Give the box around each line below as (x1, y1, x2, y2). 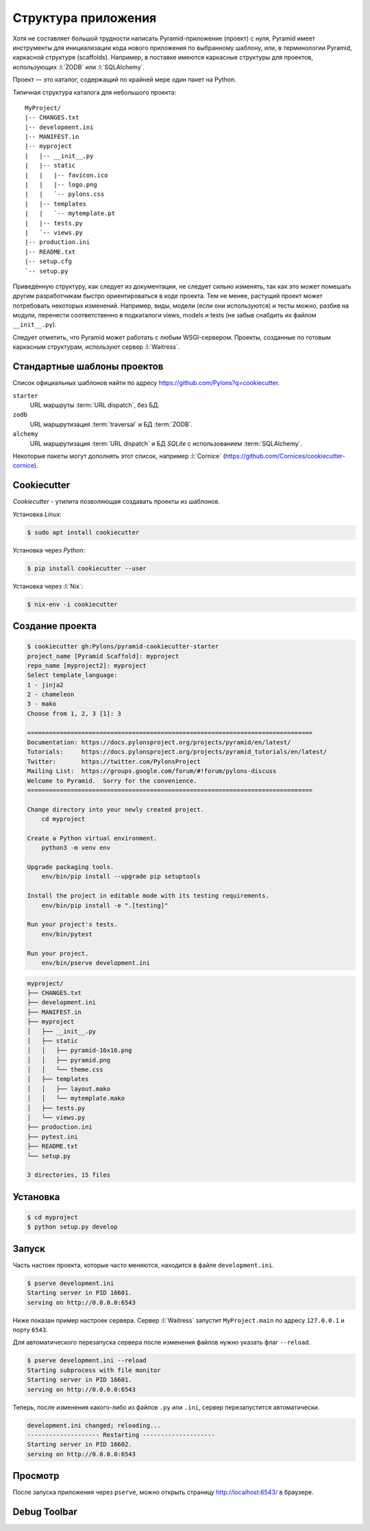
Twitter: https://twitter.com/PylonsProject (27, 757, 201, 765)
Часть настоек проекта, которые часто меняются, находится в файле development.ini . (12, 1261, 274, 1269)
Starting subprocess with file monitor (27, 1366, 161, 1374)
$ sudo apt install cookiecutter (27, 528, 140, 536)
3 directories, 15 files (27, 1171, 111, 1179)
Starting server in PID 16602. (27, 1441, 133, 1449)
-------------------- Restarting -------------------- (27, 1431, 215, 1438)
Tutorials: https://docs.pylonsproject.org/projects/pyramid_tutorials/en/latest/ (27, 748, 328, 756)
